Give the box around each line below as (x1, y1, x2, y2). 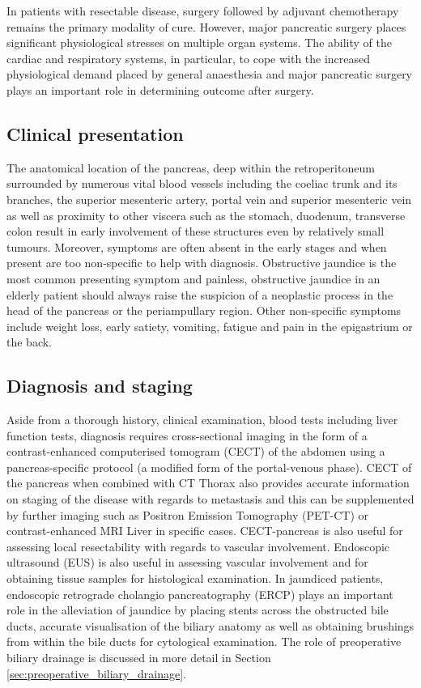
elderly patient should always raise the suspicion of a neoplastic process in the (6, 286, 393, 303)
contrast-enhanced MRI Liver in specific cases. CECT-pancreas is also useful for (6, 522, 403, 539)
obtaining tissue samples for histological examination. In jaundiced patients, (6, 570, 384, 587)
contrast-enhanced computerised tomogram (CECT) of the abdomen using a (6, 443, 385, 460)
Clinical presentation (6, 121, 184, 146)
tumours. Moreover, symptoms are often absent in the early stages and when (6, 238, 387, 255)
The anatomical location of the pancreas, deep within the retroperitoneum (6, 159, 375, 176)
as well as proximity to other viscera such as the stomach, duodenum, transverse (6, 206, 406, 223)
